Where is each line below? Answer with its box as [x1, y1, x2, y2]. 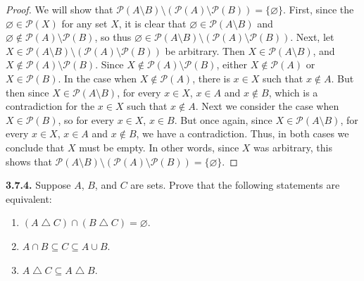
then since [6, 85, 49, 99]
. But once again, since [174, 112, 272, 127]
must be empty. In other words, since [79, 139, 239, 154]
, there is [192, 70, 230, 85]
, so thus [94, 30, 132, 44]
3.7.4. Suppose [6, 177, 71, 192]
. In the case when [58, 70, 137, 85]
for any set [61, 15, 108, 30]
